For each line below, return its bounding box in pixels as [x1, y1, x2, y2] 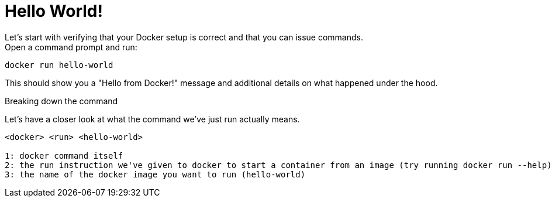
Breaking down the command [5, 95, 118, 106]
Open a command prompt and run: [5, 42, 137, 52]
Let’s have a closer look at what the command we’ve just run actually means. [5, 114, 300, 124]
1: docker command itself [5, 150, 123, 160]
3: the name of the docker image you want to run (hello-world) [5, 169, 306, 179]
